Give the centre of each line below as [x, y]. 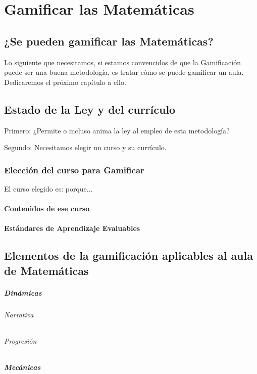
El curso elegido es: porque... [48, 188]
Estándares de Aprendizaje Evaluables [72, 228]
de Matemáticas [46, 270]
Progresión [20, 340]
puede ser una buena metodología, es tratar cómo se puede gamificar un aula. [124, 72]
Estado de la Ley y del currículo [90, 109]
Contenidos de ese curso [47, 208]
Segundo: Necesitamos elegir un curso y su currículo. [85, 147]
